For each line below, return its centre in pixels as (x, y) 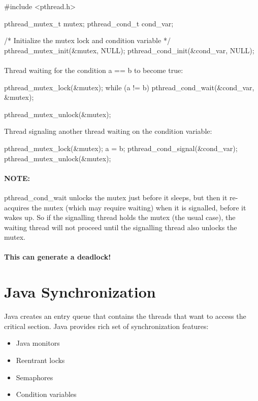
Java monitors (38, 343)
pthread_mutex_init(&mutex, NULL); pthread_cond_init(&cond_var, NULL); (129, 50)
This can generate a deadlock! (58, 257)
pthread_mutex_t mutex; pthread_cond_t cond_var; (89, 23)
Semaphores (35, 377)
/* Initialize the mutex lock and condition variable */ (87, 40)
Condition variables (46, 394)
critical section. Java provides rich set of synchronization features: (106, 326)
